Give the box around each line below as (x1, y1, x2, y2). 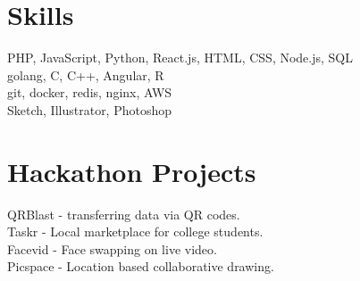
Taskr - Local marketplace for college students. (7, 222, 264, 241)
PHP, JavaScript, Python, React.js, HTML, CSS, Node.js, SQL (7, 48, 354, 67)
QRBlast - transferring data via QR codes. (7, 204, 240, 223)
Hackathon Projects (7, 153, 256, 189)
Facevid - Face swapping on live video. (7, 239, 217, 258)
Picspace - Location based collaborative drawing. (7, 257, 274, 276)
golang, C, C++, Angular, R (7, 65, 164, 84)
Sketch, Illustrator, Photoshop (7, 100, 172, 119)
